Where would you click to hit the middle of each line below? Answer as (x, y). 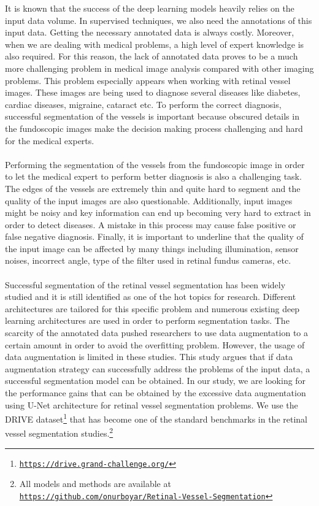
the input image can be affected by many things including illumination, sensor (152, 248)
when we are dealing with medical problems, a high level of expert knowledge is (155, 44)
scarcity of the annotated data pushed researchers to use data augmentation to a (157, 333)
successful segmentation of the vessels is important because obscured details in (152, 116)
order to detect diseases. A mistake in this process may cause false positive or (151, 224)
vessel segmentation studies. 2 (59, 432)
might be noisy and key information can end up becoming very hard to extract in (158, 213)
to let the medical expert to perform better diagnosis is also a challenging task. (153, 176)
